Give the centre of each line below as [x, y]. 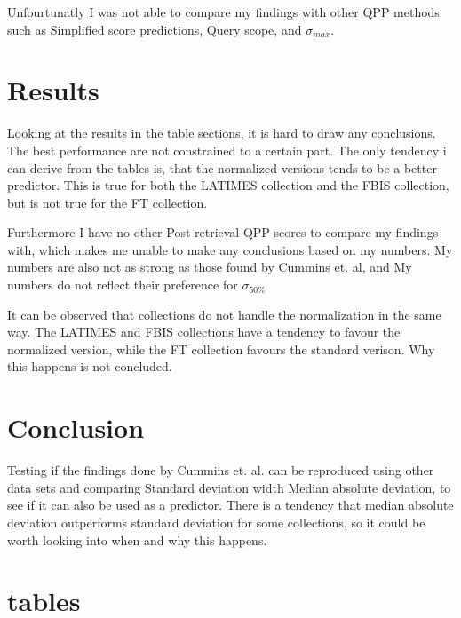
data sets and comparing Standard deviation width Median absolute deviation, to [229, 487]
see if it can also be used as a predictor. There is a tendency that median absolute [230, 505]
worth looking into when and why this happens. [137, 539]
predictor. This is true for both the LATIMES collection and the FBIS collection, [228, 185]
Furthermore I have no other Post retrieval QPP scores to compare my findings [223, 232]
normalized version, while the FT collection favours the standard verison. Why [221, 349]
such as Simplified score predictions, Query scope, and [155, 29]
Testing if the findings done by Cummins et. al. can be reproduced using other [221, 470]
